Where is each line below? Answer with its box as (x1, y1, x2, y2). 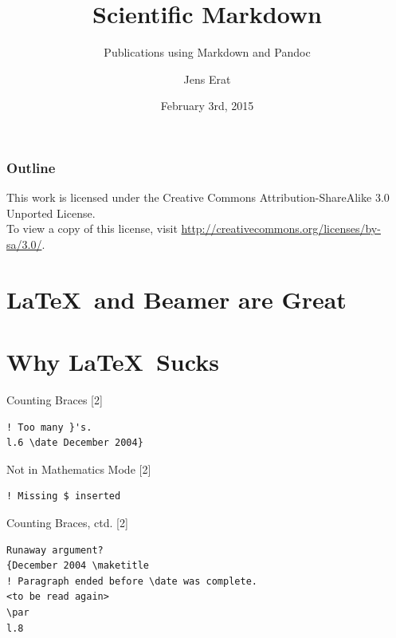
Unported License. (6, 204, 96, 221)
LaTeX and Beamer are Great (6, 282, 347, 315)
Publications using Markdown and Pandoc (104, 44, 311, 61)
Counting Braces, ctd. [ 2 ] (6, 514, 128, 531)
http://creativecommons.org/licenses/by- (181, 220, 381, 237)
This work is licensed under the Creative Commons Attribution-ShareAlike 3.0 (6, 189, 390, 206)
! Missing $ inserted (6, 490, 121, 502)
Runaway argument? (6, 544, 104, 556)
